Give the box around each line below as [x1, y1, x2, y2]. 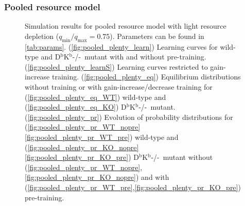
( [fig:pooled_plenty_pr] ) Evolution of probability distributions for [25, 111, 233, 122]
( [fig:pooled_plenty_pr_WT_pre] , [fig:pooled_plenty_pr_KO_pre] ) [25, 181, 241, 192]
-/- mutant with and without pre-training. [72, 51, 206, 62]
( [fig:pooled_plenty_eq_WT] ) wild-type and [25, 91, 166, 102]
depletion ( [25, 30, 59, 41]
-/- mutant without [151, 152, 213, 162]
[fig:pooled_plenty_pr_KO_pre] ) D [25, 152, 139, 162]
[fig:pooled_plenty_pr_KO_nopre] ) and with [25, 172, 169, 182]
